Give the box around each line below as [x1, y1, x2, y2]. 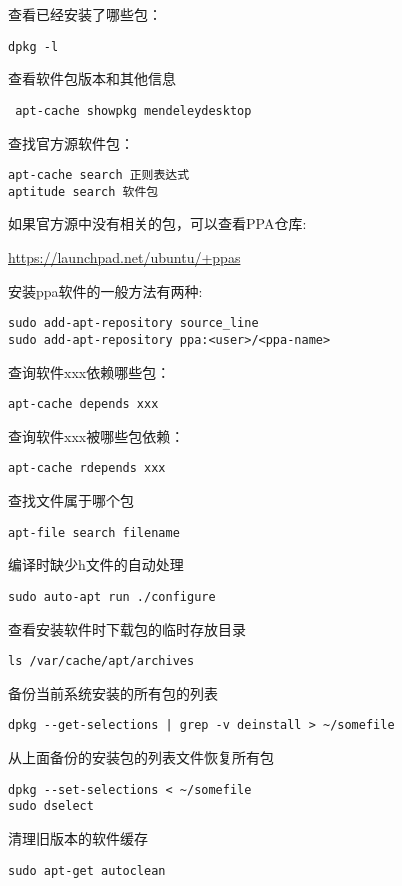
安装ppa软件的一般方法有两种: [8, 280, 203, 301]
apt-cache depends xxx [8, 397, 159, 412]
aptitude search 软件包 [8, 184, 159, 199]
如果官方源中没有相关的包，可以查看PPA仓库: [8, 213, 307, 234]
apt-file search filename [8, 525, 180, 540]
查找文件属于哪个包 [8, 490, 134, 510]
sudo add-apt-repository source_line [8, 316, 259, 331]
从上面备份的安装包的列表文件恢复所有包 [8, 747, 274, 767]
